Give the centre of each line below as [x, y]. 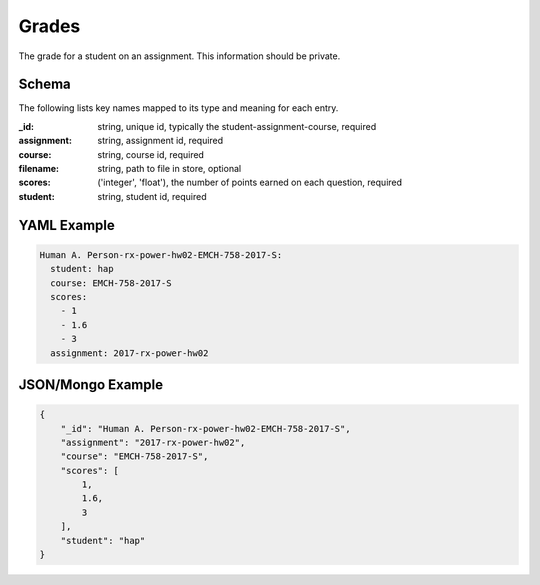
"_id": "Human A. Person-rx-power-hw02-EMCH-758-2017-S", [205, 428]
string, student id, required [152, 196]
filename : [39, 169]
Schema [45, 84]
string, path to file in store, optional [169, 169]
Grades [49, 26]
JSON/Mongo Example [91, 384]
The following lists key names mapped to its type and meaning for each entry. [178, 108]
